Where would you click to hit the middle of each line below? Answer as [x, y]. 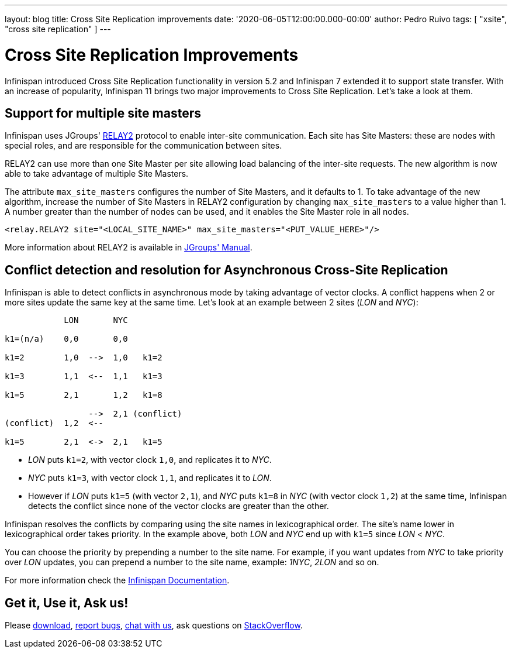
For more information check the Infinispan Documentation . [117, 580]
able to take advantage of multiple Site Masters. [97, 174]
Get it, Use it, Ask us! [67, 603]
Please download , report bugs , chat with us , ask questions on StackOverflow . [154, 625]
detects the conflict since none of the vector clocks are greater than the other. [179, 506]
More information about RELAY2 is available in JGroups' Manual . [129, 248]
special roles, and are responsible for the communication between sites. [143, 146]
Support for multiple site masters [103, 113]
